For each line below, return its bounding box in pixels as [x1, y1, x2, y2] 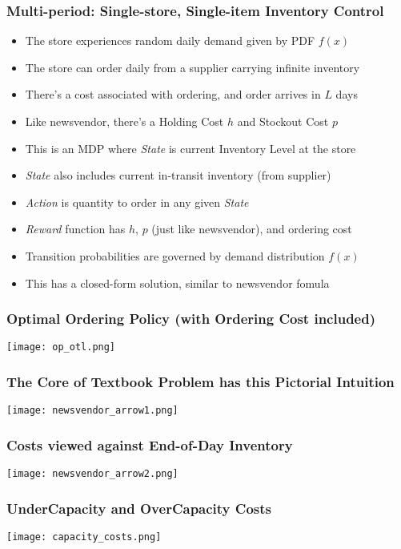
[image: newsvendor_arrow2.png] [6, 468, 178, 480]
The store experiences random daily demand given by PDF [25, 32, 315, 49]
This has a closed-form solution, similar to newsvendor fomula [25, 274, 330, 291]
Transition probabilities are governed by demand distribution [25, 247, 325, 264]
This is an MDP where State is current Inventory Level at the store [25, 139, 356, 156]
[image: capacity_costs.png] [6, 531, 162, 543]
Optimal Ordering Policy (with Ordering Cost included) [6, 309, 375, 329]
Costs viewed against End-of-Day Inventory [6, 434, 293, 454]
